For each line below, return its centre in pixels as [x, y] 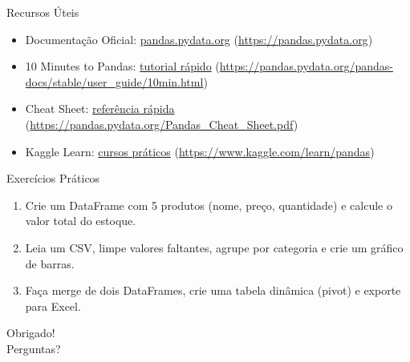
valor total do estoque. [81, 221]
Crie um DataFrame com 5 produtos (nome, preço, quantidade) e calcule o [209, 205]
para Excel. [53, 306]
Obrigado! [31, 333]
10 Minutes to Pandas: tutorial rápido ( [122, 66]
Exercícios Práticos [53, 178]
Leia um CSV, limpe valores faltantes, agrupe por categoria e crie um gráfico [214, 247]
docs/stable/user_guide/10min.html [114, 81]
